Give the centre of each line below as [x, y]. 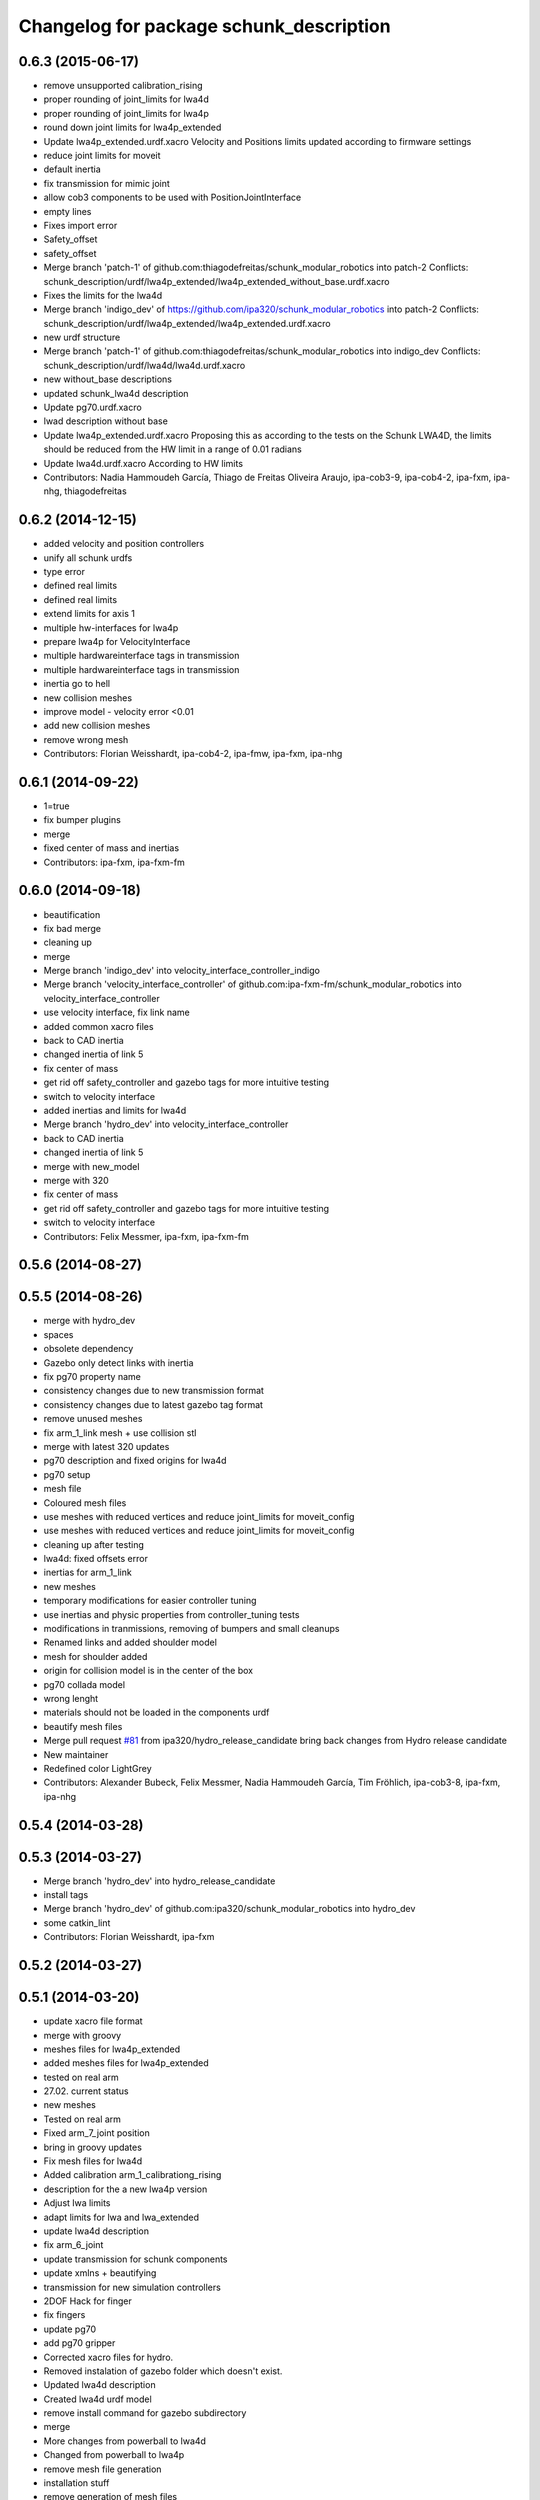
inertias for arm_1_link [87, 1572]
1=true [56, 806]
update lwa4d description [96, 2231]
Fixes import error [80, 225]
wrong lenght [71, 1698]
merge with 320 [76, 1180]
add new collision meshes [97, 726]
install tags [66, 1895]
